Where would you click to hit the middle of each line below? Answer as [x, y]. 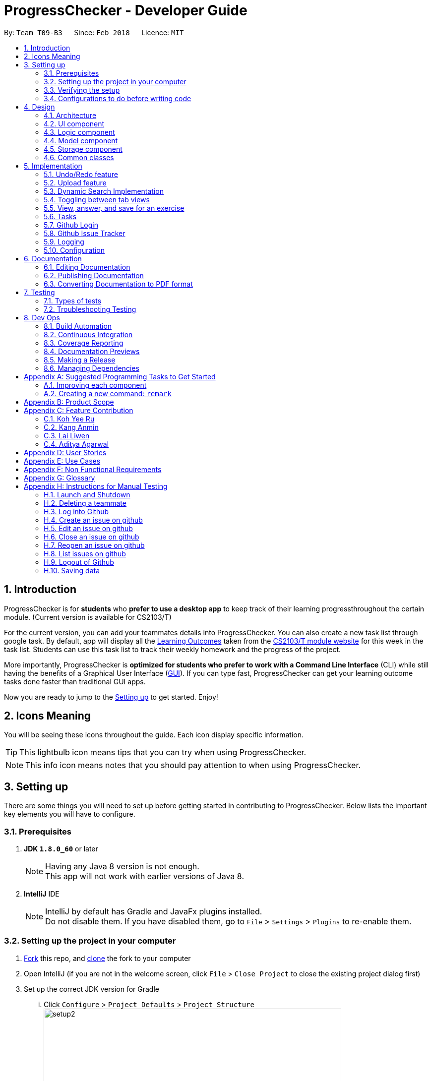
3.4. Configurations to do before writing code [118, 98]
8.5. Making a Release [80, 360]
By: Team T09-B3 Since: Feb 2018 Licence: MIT [94, 32]
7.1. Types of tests [73, 300]
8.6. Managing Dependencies [92, 368]
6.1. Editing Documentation [87, 267]
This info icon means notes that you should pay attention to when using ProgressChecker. [193, 765]
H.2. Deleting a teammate [85, 503]
